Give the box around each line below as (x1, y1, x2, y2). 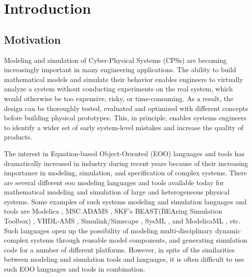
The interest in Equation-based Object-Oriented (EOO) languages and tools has (4, 148, 245, 158)
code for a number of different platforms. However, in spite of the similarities (4, 244, 235, 254)
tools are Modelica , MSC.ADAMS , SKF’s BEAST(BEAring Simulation (4, 206, 223, 216)
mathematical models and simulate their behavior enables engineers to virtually (4, 74, 243, 84)
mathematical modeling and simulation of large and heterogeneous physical (4, 187, 230, 197)
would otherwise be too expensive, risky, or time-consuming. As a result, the (4, 93, 233, 103)
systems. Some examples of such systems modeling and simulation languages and (4, 196, 247, 206)
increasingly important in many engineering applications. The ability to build (4, 64, 236, 75)
